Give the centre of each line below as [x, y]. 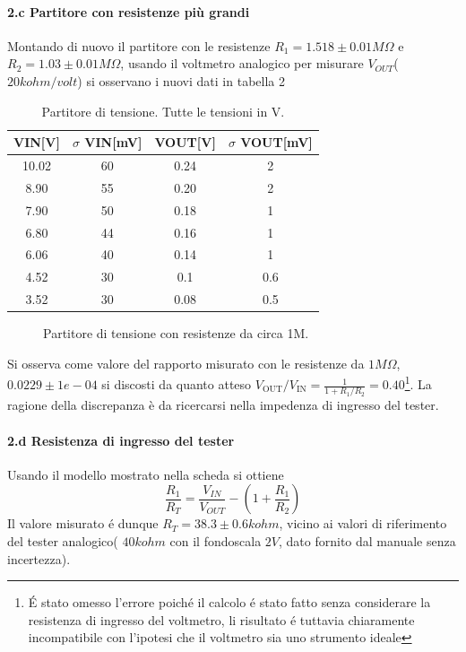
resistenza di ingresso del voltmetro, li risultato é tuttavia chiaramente [221, 619]
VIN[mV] [113, 142]
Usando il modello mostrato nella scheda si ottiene [146, 474]
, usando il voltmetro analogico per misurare [242, 63]
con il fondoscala [216, 540]
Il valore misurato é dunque [83, 523]
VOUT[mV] [276, 142]
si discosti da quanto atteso [177, 384]
